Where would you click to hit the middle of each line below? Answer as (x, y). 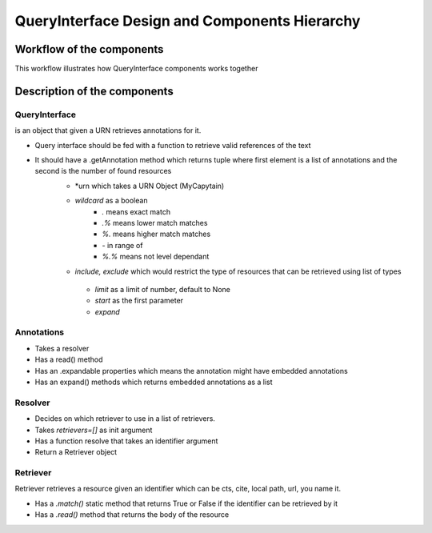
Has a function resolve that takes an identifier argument (126, 441)
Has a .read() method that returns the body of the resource (132, 515)
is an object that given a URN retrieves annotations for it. (108, 130)
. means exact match (136, 211)
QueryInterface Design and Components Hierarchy (188, 21)
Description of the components (94, 91)
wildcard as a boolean (111, 201)
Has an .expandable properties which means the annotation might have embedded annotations (191, 371)
